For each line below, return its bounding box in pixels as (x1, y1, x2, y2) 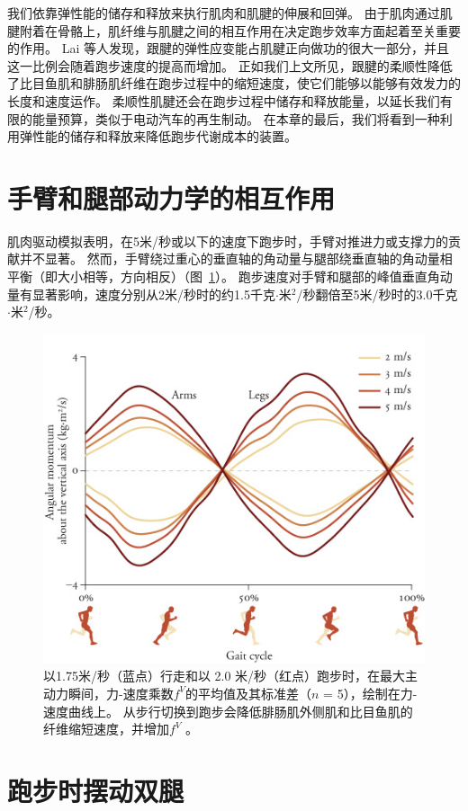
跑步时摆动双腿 (7, 771, 184, 808)
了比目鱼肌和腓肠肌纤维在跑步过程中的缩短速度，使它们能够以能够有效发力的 (7, 74, 461, 93)
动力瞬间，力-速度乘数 (43, 683, 174, 702)
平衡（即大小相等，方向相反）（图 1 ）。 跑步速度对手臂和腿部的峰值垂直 (7, 267, 427, 286)
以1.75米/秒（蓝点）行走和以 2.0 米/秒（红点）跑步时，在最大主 (43, 666, 418, 685)
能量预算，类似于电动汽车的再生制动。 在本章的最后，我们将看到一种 (31, 109, 440, 128)
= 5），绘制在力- (323, 683, 418, 702)
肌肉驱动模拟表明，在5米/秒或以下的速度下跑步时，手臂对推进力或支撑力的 (7, 231, 448, 250)
